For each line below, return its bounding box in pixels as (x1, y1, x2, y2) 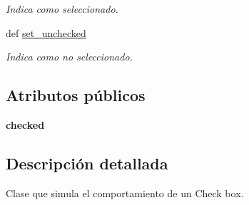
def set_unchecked (6, 25, 86, 40)
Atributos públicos (6, 84, 146, 106)
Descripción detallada (6, 152, 168, 174)
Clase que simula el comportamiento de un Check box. (6, 185, 244, 200)
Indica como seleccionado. (6, 1, 118, 16)
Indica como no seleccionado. (6, 49, 133, 64)
